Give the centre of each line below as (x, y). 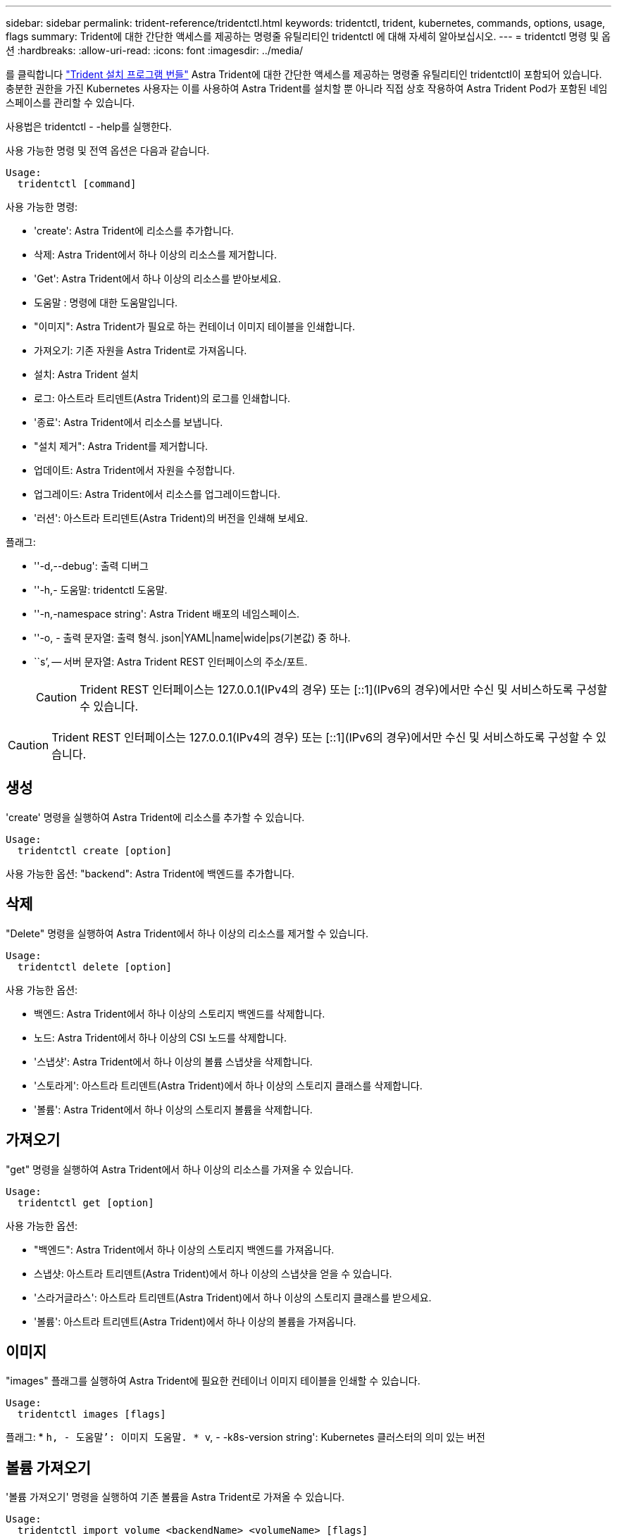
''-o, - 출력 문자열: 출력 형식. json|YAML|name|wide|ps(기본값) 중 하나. (192, 638)
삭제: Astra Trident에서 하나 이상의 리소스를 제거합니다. (155, 255)
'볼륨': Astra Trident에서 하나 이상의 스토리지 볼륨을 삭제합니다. (173, 1109)
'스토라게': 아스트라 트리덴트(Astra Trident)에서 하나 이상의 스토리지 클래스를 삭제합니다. (228, 1085)
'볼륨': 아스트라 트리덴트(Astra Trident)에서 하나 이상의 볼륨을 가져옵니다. (195, 1321)
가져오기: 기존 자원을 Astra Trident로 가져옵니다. (141, 350)
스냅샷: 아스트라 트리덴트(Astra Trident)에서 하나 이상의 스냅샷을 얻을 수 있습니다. (213, 1273)
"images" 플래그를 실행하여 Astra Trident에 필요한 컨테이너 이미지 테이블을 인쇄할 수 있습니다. (213, 1381)
